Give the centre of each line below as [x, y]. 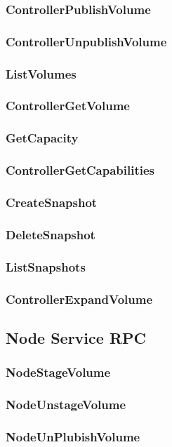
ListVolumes [41, 73]
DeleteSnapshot [51, 234]
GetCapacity [42, 138]
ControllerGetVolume [68, 106]
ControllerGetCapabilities [80, 170]
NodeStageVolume [58, 372]
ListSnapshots [46, 266]
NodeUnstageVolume [66, 404]
